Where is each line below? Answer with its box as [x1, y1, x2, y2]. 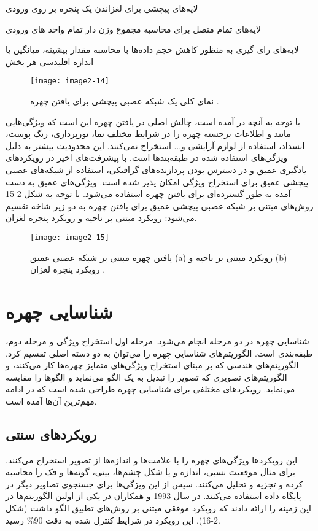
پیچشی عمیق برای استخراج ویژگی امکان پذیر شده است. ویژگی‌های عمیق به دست [6, 175, 309, 188]
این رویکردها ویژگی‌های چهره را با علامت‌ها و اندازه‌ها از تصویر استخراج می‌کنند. [6, 453, 298, 466]
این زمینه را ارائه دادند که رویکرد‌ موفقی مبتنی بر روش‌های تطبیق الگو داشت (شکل [6, 502, 311, 514]
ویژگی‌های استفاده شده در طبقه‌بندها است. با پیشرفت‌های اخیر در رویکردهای [6, 151, 288, 164]
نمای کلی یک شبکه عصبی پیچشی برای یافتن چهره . [30, 95, 219, 107]
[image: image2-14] [30, 77, 109, 86]
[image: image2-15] [30, 233, 109, 242]
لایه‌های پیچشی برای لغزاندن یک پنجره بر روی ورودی [6, 2, 198, 14]
